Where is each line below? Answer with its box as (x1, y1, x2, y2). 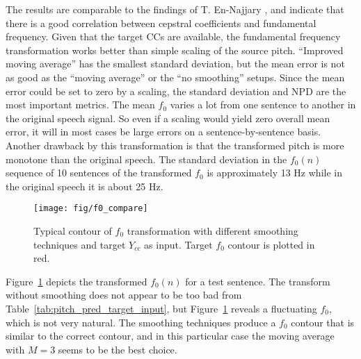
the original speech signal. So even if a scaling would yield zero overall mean (6, 110, 330, 125)
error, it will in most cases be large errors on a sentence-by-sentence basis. (6, 124, 321, 139)
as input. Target (144, 237, 213, 251)
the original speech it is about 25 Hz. (6, 178, 163, 193)
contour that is (291, 315, 355, 329)
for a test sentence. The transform (185, 274, 330, 288)
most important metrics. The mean (6, 97, 155, 112)
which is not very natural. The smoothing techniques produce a (6, 315, 276, 329)
